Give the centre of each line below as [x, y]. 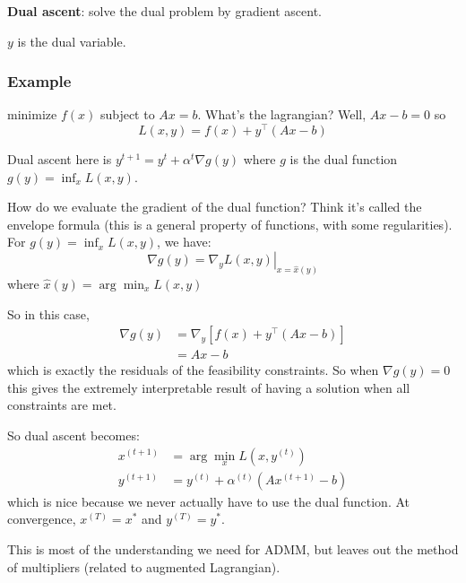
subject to [127, 114]
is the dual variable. [72, 41]
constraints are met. [62, 405]
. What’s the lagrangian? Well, [282, 114]
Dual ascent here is [60, 159]
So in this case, [48, 313]
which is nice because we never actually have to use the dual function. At [209, 501]
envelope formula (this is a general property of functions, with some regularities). [230, 224]
